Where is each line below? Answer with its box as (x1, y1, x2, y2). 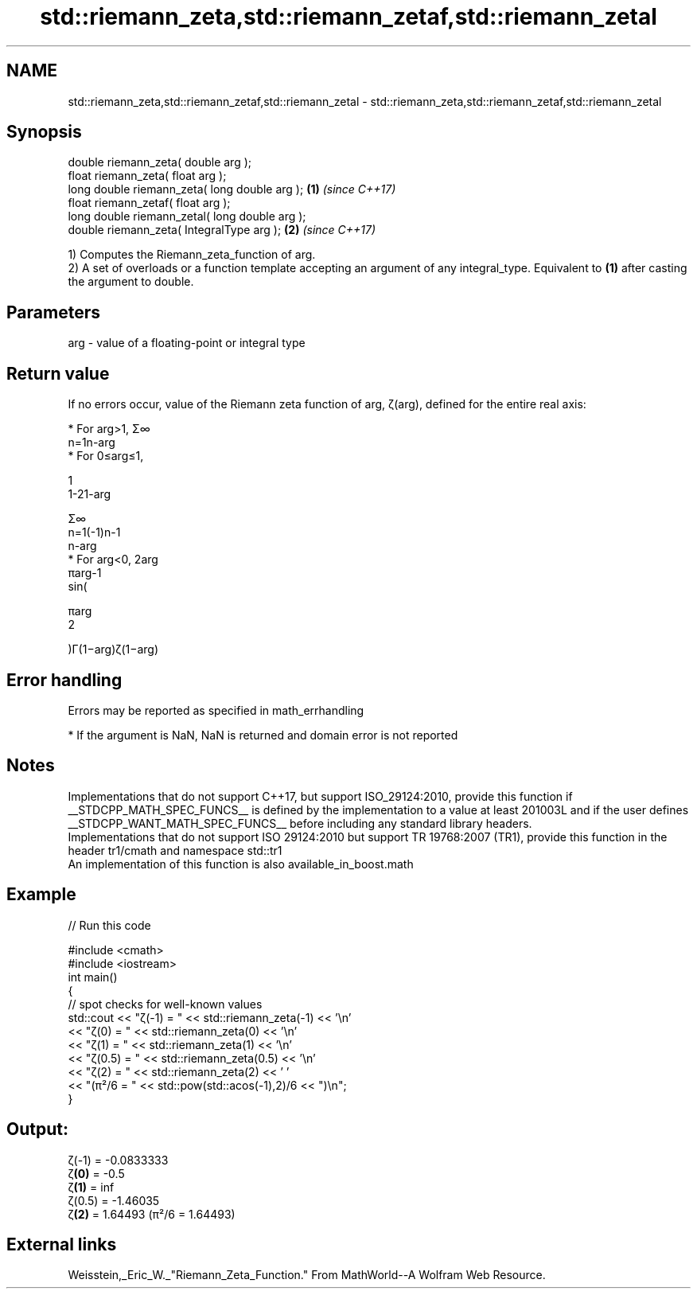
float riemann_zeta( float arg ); (68, 169, 227, 183)
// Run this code (68, 918, 151, 932)
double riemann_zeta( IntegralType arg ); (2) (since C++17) (68, 223, 376, 237)
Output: (6, 1119, 68, 1140)
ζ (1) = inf (68, 1180, 115, 1194)
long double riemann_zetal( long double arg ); (68, 209, 306, 224)
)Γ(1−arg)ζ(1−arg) (68, 642, 159, 657)
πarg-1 (68, 566, 102, 580)
